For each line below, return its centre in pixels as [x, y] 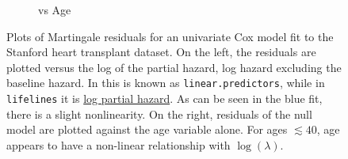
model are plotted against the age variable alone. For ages [147, 129]
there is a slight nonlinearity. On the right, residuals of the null [159, 114]
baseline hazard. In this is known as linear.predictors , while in [166, 83]
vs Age [55, 9]
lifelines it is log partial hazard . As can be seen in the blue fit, [164, 98]
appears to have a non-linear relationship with [119, 144]
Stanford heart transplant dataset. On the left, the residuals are [161, 52]
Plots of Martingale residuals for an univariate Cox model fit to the [170, 36]
